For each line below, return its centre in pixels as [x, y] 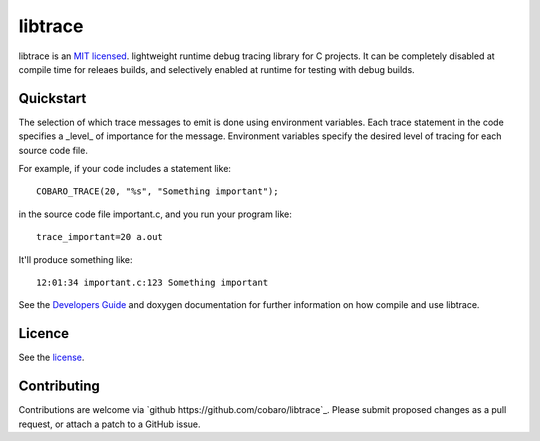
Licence [44, 333]
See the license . [51, 357]
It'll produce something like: [76, 259]
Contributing [59, 386]
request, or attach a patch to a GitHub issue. [109, 424]
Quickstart [52, 98]
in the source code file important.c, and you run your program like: [155, 214]
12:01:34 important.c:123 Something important [152, 282]
